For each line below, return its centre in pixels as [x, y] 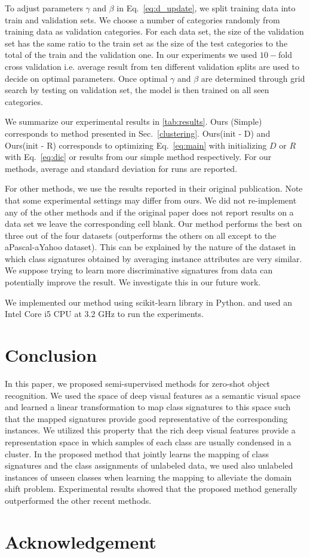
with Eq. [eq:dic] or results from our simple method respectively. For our [138, 157]
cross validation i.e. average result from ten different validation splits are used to [152, 66]
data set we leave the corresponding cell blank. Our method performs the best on [154, 224]
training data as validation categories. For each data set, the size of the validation [154, 31]
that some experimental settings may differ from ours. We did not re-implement [151, 200]
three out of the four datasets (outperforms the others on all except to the [141, 235]
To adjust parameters [44, 8]
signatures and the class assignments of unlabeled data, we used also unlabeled [149, 465]
